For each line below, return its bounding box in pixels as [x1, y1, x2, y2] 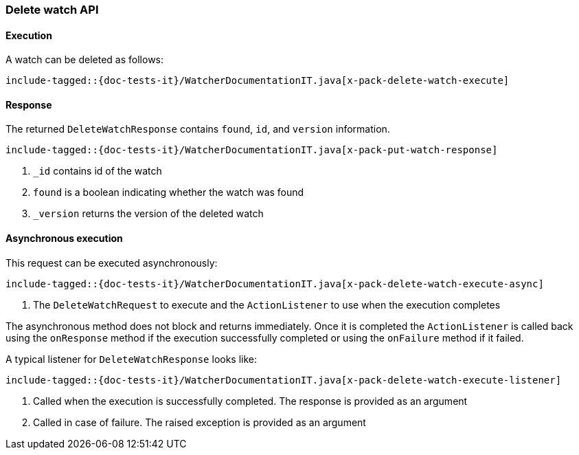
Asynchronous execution [5, 232, 123, 245]
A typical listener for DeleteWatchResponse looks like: [5, 353, 258, 365]
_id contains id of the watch [33, 165, 162, 177]
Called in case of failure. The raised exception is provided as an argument [33, 416, 366, 428]
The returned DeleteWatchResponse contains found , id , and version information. [5, 123, 390, 135]
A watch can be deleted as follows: [5, 54, 164, 66]
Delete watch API [5, 3, 99, 16]
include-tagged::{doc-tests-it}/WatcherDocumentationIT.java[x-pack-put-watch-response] [5, 144, 498, 156]
